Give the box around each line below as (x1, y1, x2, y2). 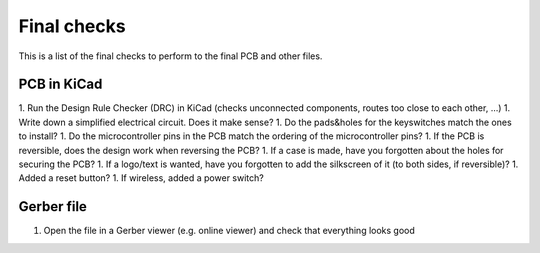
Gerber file (18, 198, 87, 215)
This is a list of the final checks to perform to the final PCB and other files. (18, 50, 323, 62)
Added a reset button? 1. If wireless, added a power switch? (18, 172, 264, 184)
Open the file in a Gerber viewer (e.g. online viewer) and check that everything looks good (43, 225, 415, 237)
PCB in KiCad (18, 76, 103, 93)
